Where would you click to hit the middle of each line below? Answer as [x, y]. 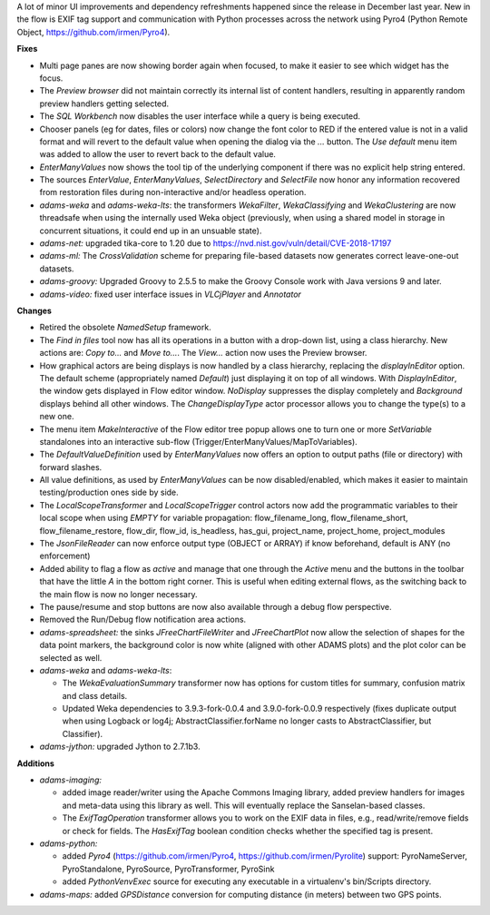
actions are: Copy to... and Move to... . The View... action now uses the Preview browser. [203, 353]
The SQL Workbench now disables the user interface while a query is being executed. [200, 116]
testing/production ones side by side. [109, 492]
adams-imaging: [70, 780]
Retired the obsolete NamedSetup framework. [126, 328]
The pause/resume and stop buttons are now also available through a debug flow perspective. [216, 606]
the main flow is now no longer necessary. [118, 594]
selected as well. [71, 657]
